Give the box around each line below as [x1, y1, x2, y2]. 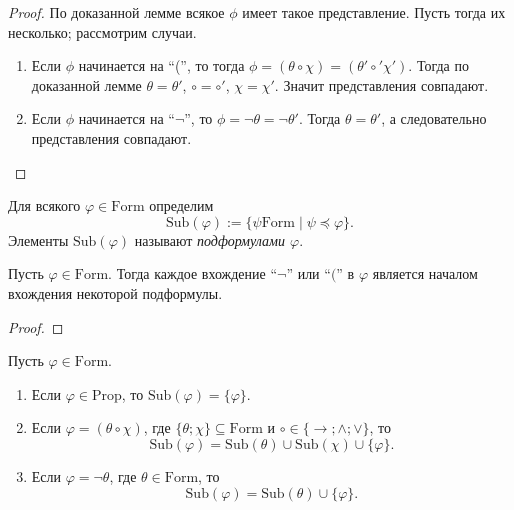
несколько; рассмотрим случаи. [8, 21, 197, 42]
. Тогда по [408, 55, 469, 76]
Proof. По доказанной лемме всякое [8, 2, 225, 22]
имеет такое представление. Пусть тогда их [242, 2, 506, 22]
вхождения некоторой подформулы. [8, 282, 223, 303]
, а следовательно [381, 108, 487, 129]
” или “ [286, 263, 331, 284]
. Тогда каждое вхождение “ [108, 263, 278, 284]
